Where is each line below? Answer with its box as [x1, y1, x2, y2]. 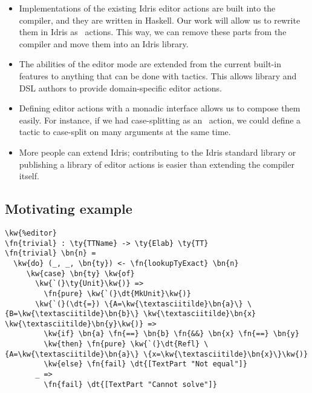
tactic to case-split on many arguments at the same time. [19, 125, 231, 138]
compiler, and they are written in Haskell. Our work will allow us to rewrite [19, 13, 301, 26]
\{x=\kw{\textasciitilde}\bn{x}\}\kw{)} [143, 349, 308, 358]
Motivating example [5, 199, 132, 218]
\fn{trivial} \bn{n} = [5, 249, 96, 258]
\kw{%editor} [5, 228, 57, 237]
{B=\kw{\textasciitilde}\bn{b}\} [5, 309, 139, 319]
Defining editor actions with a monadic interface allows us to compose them [19, 102, 301, 114]
